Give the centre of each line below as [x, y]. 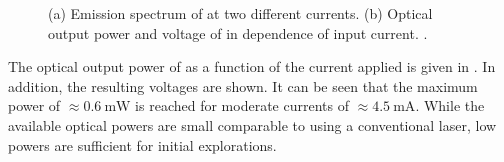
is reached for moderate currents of [242, 105]
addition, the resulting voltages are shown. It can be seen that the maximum [243, 85]
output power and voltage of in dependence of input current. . [238, 32]
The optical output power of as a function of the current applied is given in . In [252, 66]
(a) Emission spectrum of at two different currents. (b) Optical [240, 13]
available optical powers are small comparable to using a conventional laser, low [252, 124]
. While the [450, 105]
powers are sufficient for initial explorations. [142, 144]
